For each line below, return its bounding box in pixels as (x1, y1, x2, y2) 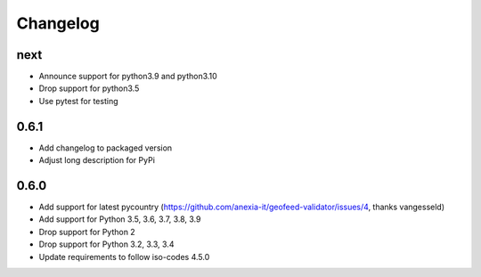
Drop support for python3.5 (38, 83, 140, 94)
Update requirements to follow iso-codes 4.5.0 (38, 251, 210, 262)
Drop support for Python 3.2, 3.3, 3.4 (38, 239, 175, 249)
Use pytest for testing (38, 95, 118, 106)
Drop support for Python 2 (38, 226, 135, 237)
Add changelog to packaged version (38, 143, 173, 153)
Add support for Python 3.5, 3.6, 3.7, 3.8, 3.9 (38, 214, 201, 224)
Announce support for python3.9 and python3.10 (38, 71, 217, 82)
